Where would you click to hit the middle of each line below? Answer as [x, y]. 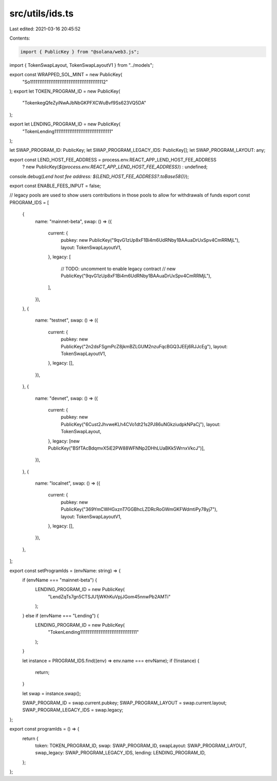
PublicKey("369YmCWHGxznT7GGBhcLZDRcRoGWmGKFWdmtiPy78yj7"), [139, 509]
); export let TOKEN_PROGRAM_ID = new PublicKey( [65, 91]
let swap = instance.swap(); [52, 693]
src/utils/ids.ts [42, 13]
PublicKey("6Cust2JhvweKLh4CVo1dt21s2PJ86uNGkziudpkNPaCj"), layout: [141, 424]
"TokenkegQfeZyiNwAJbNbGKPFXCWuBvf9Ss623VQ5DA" [84, 103]
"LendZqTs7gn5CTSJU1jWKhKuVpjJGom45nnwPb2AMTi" [109, 596]
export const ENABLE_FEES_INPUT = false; [55, 186]
